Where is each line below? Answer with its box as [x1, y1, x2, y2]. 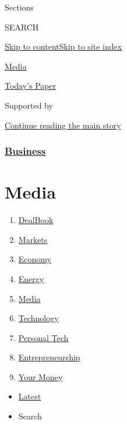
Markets [18, 233, 48, 245]
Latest [18, 390, 41, 402]
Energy [18, 272, 44, 284]
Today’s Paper [5, 79, 57, 92]
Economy [18, 253, 51, 265]
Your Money [18, 370, 63, 383]
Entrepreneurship [18, 351, 80, 363]
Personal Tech [18, 331, 69, 343]
